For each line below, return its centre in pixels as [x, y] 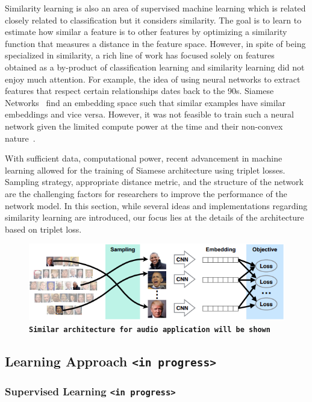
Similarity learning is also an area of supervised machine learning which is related [155, 8]
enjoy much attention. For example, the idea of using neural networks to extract [153, 79]
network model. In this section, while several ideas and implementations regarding [156, 205]
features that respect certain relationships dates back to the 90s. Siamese [139, 91]
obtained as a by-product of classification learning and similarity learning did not [155, 67]
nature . [20, 138]
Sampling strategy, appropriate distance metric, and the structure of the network [154, 182]
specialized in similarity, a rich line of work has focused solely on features [140, 55]
